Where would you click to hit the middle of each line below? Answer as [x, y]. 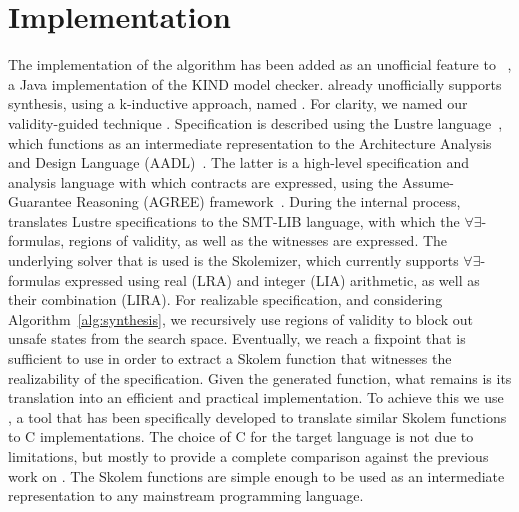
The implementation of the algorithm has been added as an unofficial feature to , [260, 64]
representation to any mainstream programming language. [186, 495]
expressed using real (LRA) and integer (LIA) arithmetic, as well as [272, 279]
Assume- [428, 181]
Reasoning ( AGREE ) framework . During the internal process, [268, 201]
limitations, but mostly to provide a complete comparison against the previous [248, 456]
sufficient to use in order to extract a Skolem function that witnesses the [230, 358]
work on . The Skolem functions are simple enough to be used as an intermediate [256, 475]
